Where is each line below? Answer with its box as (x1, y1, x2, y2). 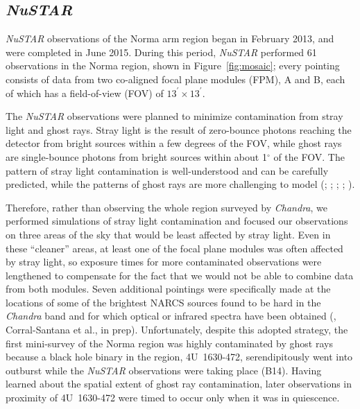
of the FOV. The (273, 149, 345, 164)
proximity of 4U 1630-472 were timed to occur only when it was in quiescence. (6, 390, 340, 405)
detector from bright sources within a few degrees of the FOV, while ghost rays (6, 136, 342, 150)
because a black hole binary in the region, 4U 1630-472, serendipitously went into (6, 349, 353, 364)
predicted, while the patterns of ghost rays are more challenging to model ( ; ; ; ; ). (6, 177, 355, 191)
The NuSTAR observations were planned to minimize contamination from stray (6, 109, 343, 123)
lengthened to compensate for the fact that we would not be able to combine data (6, 268, 354, 282)
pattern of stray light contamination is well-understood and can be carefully (6, 163, 329, 177)
